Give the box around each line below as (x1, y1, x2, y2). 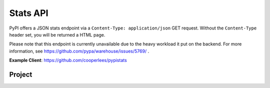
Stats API (9, 7, 48, 18)
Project (9, 70, 32, 78)
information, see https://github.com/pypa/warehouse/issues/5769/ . (9, 48, 149, 54)
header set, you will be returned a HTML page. (9, 31, 105, 37)
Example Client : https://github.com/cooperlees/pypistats (9, 57, 127, 63)
